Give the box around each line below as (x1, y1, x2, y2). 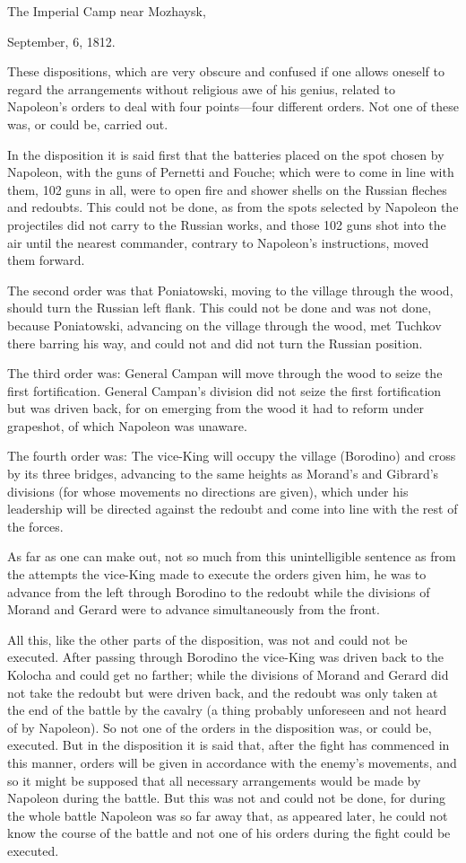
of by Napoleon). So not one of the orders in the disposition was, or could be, (7, 718, 432, 736)
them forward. (7, 251, 85, 269)
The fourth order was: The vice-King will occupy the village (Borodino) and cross (7, 446, 456, 465)
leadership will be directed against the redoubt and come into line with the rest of (7, 499, 458, 518)
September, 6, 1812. (7, 31, 116, 50)
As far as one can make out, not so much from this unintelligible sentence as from (7, 547, 456, 566)
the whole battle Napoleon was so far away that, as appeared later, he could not (7, 806, 448, 824)
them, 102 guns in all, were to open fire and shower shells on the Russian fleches (7, 180, 447, 198)
